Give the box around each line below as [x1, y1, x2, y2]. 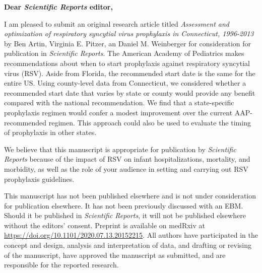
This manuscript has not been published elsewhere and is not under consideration [4, 190, 256, 201]
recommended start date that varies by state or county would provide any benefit [4, 87, 255, 98]
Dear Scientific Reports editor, [4, 2, 113, 12]
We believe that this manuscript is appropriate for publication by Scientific [4, 144, 236, 154]
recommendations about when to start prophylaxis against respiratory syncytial [4, 57, 250, 68]
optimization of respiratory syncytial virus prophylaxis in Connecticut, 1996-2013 [4, 28, 254, 39]
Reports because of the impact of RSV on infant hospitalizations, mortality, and [4, 154, 250, 164]
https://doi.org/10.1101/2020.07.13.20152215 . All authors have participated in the [4, 230, 258, 240]
